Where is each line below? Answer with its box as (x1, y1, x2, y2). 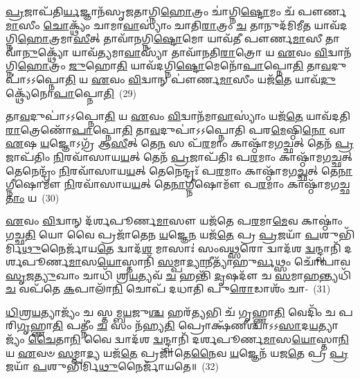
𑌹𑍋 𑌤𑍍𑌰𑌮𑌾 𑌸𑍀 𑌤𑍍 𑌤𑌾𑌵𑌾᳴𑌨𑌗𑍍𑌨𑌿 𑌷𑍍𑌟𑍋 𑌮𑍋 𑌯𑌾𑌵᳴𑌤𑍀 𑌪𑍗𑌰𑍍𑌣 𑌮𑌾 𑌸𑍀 (17, 31, 323, 46)
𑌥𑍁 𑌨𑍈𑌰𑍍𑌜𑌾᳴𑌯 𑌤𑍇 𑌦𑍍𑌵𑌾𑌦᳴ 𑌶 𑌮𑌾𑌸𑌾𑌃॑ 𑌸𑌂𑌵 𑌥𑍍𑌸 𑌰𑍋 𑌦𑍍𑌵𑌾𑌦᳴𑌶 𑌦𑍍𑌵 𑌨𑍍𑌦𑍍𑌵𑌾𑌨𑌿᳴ (21, 240, 341, 255)
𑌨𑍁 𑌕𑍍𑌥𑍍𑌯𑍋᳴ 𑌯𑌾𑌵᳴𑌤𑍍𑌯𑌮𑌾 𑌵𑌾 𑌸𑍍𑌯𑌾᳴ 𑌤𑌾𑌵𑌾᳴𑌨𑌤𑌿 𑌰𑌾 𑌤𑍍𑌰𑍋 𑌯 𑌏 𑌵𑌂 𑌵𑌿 (22, 44, 328, 59)
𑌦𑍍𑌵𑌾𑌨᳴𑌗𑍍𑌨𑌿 (327, 44, 352, 59)
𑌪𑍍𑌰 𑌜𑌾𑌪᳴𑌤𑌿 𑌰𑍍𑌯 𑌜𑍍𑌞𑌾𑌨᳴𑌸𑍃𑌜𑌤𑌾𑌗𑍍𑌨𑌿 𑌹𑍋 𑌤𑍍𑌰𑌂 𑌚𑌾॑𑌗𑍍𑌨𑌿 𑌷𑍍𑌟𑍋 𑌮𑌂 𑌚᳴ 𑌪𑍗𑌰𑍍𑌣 (6, 4, 347, 18)
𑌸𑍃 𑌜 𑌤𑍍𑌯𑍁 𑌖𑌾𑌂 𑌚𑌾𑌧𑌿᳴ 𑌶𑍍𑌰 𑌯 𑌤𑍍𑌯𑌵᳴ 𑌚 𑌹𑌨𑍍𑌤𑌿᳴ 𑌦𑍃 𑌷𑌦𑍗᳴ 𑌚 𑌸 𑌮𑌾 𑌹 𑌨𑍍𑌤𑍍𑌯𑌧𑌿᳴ (6, 267, 352, 282)
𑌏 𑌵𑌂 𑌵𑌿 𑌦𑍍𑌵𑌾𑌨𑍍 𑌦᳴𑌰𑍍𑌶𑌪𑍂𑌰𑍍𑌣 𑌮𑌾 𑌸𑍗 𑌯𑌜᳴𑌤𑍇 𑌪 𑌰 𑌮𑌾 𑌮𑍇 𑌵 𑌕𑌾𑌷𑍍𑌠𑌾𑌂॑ (6, 213, 343, 228)
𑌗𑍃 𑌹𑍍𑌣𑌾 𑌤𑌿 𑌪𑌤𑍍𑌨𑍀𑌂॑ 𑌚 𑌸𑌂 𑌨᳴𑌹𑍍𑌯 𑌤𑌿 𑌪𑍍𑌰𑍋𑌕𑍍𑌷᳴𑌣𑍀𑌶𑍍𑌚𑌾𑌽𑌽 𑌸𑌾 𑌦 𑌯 (17, 318, 318, 333)
